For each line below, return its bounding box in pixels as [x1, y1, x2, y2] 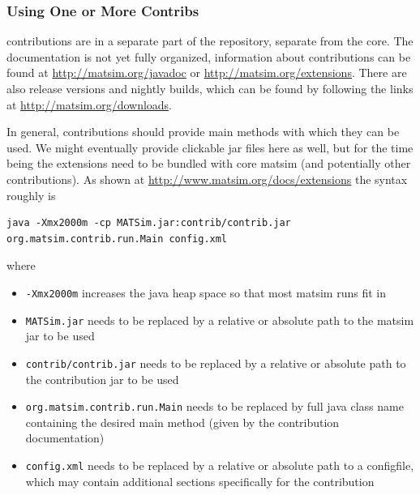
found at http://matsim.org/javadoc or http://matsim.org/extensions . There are [6, 64, 407, 81]
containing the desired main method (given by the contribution [25, 413, 340, 430]
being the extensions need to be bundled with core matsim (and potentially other [6, 155, 411, 172]
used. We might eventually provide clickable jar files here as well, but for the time [6, 139, 414, 156]
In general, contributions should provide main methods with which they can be [6, 123, 400, 140]
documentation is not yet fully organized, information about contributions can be [6, 48, 411, 65]
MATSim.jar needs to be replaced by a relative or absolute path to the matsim [25, 311, 414, 328]
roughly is [6, 186, 56, 203]
